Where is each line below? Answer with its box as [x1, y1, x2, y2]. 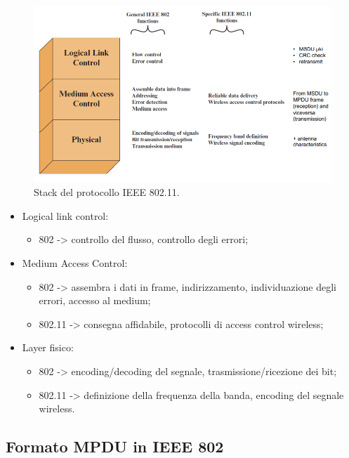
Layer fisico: [22, 340, 74, 355]
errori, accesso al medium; [39, 293, 151, 308]
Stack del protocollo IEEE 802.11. [34, 185, 180, 199]
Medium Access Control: [22, 255, 128, 270]
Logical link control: [22, 208, 109, 223]
